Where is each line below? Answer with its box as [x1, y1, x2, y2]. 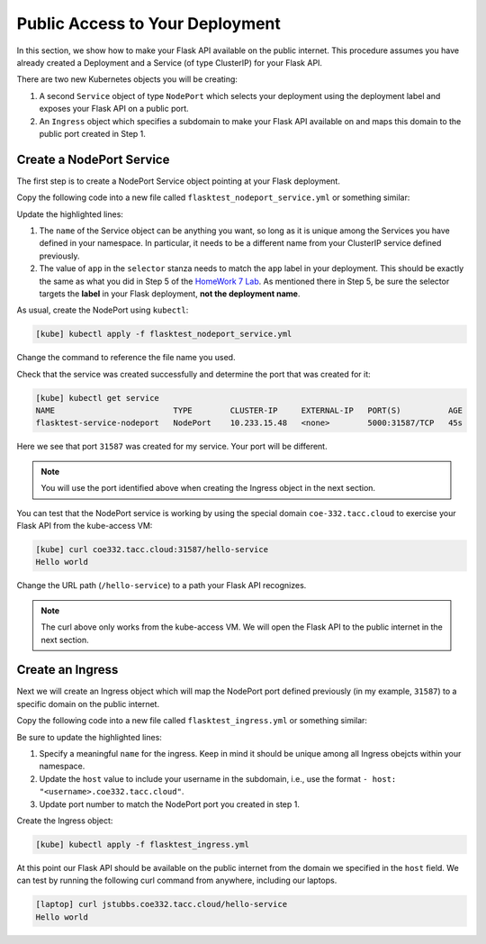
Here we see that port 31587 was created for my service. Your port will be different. [16, 441, 328, 452]
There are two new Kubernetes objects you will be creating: [16, 74, 238, 85]
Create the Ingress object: [16, 815, 113, 826]
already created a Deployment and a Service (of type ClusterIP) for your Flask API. [16, 57, 323, 68]
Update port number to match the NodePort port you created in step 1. [39, 798, 301, 810]
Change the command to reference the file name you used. [16, 352, 236, 363]
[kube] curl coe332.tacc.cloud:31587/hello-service [35, 544, 269, 554]
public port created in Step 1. [39, 128, 146, 139]
